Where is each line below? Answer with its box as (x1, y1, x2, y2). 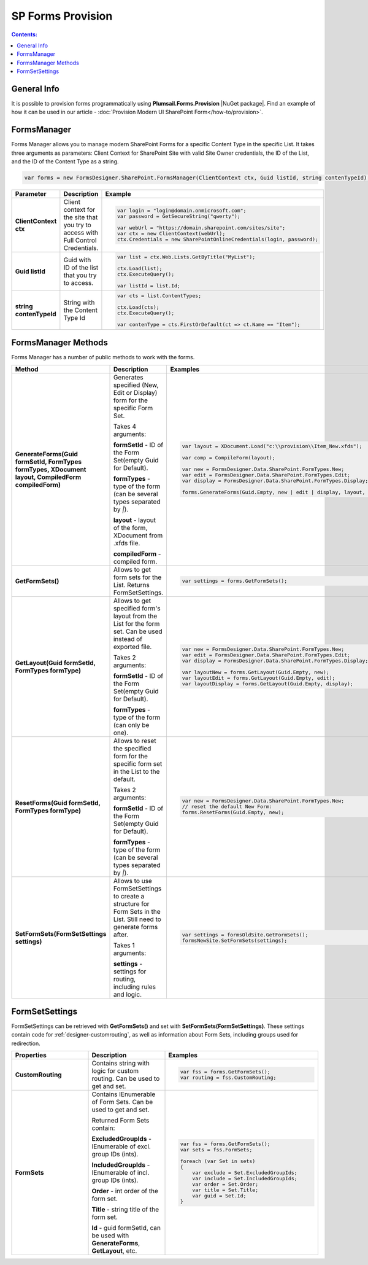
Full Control (63, 236, 97, 245)
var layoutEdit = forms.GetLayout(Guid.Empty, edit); (182, 675, 335, 682)
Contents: (11, 31, 38, 38)
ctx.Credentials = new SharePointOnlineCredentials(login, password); (117, 236, 319, 243)
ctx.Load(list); (117, 265, 163, 271)
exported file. (113, 642, 152, 651)
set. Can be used (113, 627, 163, 636)
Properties (15, 1051, 47, 1059)
